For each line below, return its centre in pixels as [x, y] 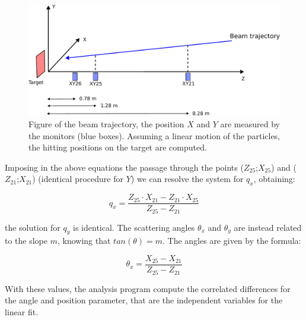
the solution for [33, 227]
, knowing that [84, 241]
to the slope [26, 241]
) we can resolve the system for [187, 179]
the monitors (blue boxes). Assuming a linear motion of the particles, [154, 135]
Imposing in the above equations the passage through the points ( [124, 167]
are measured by [250, 123]
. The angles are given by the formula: [232, 241]
